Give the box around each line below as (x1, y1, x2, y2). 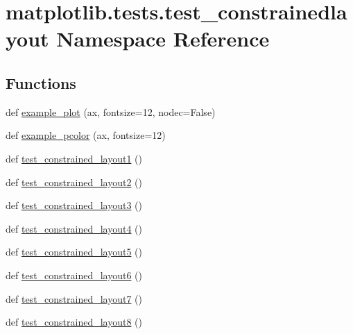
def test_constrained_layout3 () (6, 198, 142, 212)
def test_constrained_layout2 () (6, 174, 142, 189)
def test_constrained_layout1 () (6, 151, 142, 165)
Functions (6, 72, 76, 93)
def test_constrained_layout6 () (6, 267, 142, 282)
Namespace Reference (56, 24, 270, 53)
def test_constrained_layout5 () (6, 244, 142, 259)
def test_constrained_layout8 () (6, 315, 142, 329)
